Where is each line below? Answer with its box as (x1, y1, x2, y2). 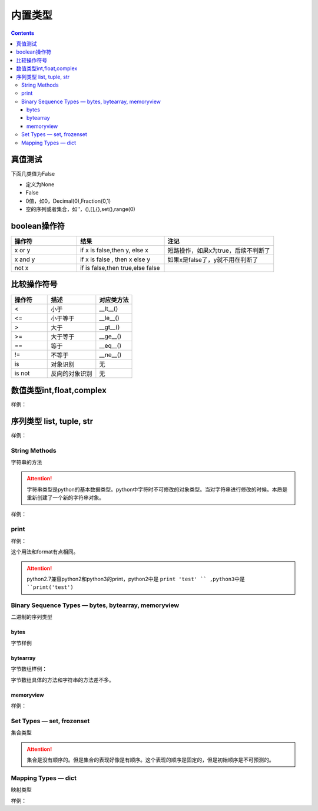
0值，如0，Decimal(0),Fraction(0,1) (25, 197, 111, 205)
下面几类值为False (11, 170, 55, 177)
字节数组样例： (11, 665, 47, 672)
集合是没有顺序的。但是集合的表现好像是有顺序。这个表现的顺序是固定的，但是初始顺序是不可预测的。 (26, 756, 274, 763)
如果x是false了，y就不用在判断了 (167, 256, 259, 263)
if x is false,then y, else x (79, 246, 148, 254)
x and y (14, 255, 35, 263)
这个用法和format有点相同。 (11, 548, 79, 555)
